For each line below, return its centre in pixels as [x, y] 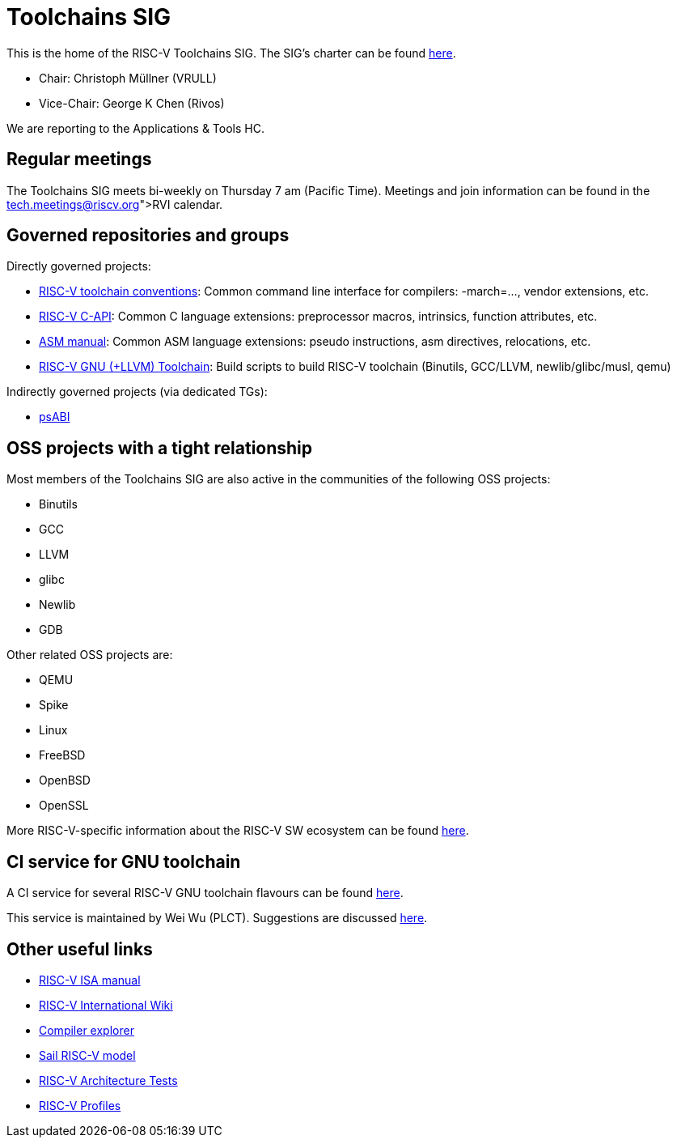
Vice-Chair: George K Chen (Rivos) [132, 103]
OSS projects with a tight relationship [160, 448]
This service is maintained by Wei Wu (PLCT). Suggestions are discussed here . [217, 918]
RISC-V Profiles [80, 1105]
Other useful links [80, 949]
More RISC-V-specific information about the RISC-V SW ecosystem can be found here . [238, 831]
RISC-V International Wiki [106, 1005]
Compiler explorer [87, 1030]
